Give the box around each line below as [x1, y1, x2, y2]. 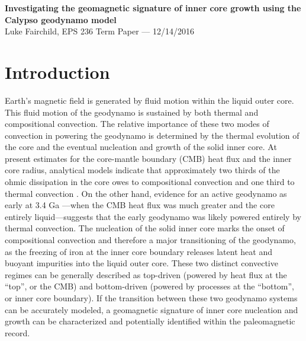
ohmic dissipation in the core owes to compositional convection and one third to [5, 176, 295, 188]
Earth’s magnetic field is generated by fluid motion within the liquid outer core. [5, 94, 294, 106]
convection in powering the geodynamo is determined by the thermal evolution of [5, 129, 299, 141]
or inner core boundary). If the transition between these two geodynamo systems [5, 292, 298, 304]
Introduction [5, 59, 110, 84]
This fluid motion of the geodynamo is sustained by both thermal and [5, 106, 259, 118]
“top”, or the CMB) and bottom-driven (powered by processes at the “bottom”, [5, 280, 295, 292]
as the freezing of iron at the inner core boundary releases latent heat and [5, 245, 272, 257]
